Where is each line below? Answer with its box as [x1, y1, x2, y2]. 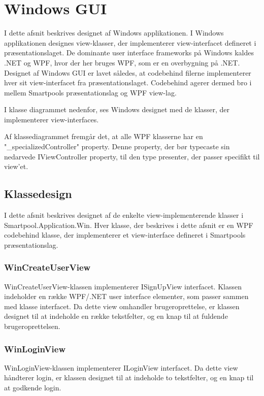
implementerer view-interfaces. [4, 114, 99, 124]
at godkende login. [4, 382, 61, 393]
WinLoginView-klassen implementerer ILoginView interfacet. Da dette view [4, 362, 238, 373]
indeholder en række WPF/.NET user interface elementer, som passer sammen [4, 291, 249, 302]
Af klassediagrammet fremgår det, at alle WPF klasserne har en [4, 131, 203, 142]
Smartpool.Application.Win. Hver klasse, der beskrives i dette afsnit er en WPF [4, 219, 253, 230]
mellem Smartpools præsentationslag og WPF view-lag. [4, 87, 177, 97]
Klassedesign [4, 186, 72, 202]
